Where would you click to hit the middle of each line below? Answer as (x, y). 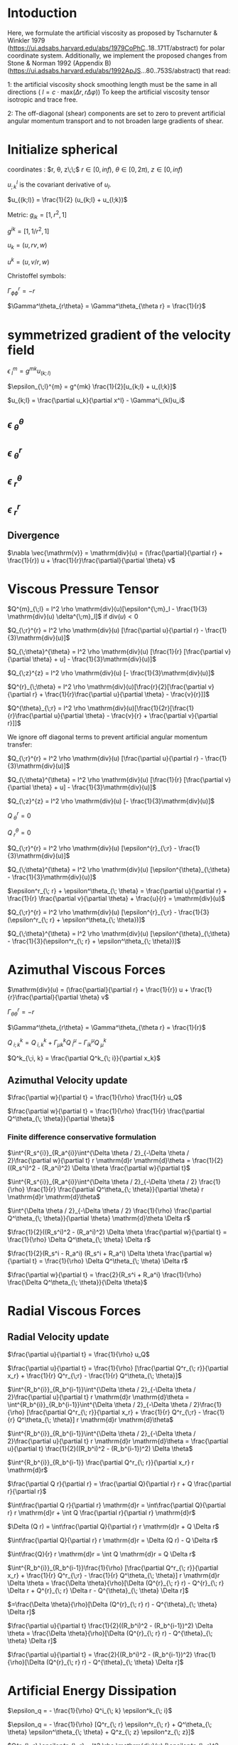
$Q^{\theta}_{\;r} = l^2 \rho (47, 708)
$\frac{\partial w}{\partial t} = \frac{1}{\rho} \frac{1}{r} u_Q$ (95, 1097)
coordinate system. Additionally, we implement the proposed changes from (117, 56)
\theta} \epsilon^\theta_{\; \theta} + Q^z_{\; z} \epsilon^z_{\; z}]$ (101, 1731)
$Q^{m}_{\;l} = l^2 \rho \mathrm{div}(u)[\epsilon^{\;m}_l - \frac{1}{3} (108, 608)
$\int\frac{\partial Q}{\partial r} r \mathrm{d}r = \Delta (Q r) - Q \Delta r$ (113, 1540)
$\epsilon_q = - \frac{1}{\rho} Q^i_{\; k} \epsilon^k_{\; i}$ (90, 1710)
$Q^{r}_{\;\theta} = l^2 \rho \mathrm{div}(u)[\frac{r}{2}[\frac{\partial (107, 686)
